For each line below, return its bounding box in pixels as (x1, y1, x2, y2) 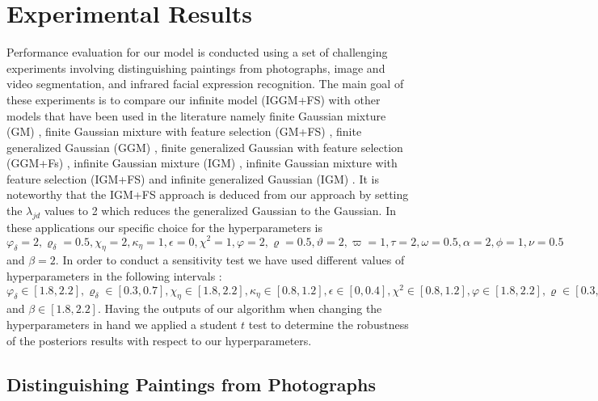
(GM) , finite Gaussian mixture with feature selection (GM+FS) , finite (6, 123, 362, 140)
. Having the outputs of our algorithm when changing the (97, 300, 382, 317)
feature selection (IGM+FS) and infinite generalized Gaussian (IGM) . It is (6, 170, 379, 187)
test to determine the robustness (248, 315, 409, 332)
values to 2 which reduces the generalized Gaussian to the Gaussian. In (44, 202, 396, 219)
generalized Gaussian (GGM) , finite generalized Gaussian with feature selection (6, 138, 403, 155)
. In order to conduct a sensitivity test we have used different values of (55, 251, 405, 268)
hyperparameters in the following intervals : (6, 267, 222, 284)
